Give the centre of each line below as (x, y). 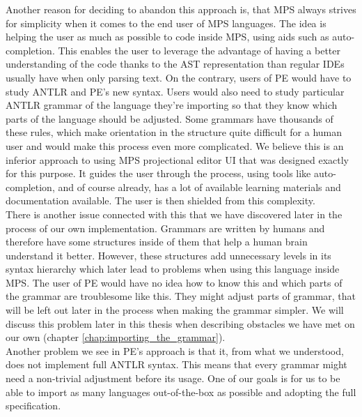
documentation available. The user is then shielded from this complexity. (160, 200)
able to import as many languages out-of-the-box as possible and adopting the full (181, 392)
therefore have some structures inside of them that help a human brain (157, 242)
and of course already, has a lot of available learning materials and (199, 187)
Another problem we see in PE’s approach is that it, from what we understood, (175, 350)
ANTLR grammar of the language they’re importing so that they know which (172, 105)
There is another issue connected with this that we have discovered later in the (174, 214)
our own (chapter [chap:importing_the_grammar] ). (116, 337)
